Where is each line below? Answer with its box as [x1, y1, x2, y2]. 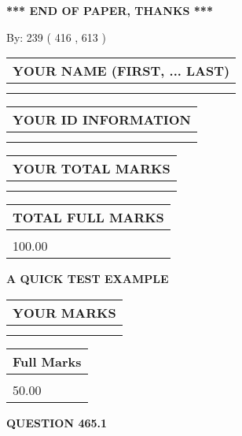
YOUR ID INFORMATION [13, 110, 191, 129]
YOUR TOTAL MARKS [13, 159, 170, 178]
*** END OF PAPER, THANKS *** [6, 2, 213, 18]
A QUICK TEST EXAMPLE [6, 270, 169, 287]
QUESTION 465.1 [6, 414, 108, 430]
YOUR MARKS [13, 303, 116, 322]
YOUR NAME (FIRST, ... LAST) [13, 61, 230, 80]
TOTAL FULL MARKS [13, 208, 164, 227]
